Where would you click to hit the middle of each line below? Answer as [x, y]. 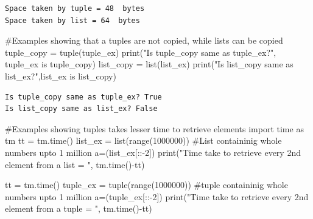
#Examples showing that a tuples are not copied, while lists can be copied [144, 40]
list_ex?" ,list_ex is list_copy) [61, 76]
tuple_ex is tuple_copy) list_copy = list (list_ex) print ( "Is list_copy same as [149, 64]
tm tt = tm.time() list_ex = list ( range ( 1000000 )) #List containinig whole [143, 140]
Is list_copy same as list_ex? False [81, 109]
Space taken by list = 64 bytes [72, 20]
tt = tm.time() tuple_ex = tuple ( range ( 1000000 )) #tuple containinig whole [146, 185]
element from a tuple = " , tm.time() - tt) [79, 208]
